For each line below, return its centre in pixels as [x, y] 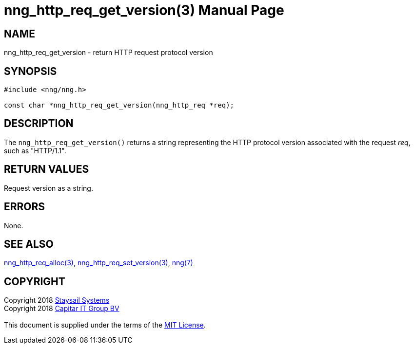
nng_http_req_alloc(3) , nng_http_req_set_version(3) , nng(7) [99, 263]
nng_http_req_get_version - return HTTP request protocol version [108, 53]
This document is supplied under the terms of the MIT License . [105, 325]
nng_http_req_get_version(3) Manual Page [144, 10]
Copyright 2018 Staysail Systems [57, 300]
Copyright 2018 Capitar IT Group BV [62, 309]
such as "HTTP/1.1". [35, 150]
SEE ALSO [29, 244]
